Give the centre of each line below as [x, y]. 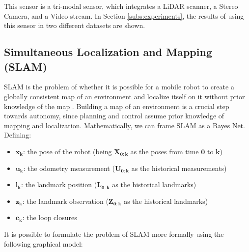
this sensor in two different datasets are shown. [75, 25]
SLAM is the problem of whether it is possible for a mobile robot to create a [119, 87]
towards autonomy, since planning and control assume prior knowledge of [114, 116]
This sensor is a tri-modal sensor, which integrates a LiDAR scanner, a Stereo [121, 6]
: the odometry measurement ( [69, 168]
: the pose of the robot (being [68, 151]
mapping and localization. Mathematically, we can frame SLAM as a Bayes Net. [124, 125]
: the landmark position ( [59, 184]
